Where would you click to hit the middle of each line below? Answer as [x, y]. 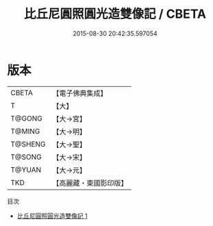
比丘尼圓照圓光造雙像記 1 [52, 216]
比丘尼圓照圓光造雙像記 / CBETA [115, 14]
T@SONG [26, 157]
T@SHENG [28, 144]
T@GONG [26, 118]
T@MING [25, 131]
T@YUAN [26, 170]
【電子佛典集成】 [80, 93]
